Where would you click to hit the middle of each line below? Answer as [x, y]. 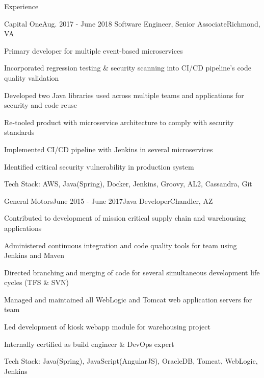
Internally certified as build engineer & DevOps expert [89, 344]
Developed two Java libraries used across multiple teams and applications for [124, 95]
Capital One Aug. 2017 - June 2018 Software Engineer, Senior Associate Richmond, [132, 23]
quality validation [32, 77]
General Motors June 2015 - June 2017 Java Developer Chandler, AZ [109, 200]
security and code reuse [41, 105]
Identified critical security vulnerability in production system [99, 166]
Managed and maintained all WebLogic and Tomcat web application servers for [128, 299]
